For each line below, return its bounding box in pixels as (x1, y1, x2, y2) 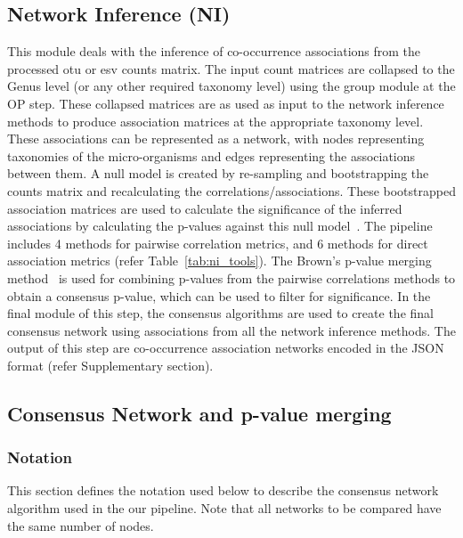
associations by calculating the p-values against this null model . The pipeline (7, 216, 433, 235)
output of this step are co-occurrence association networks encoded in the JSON (7, 338, 444, 357)
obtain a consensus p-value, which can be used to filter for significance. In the (7, 286, 431, 305)
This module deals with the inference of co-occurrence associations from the (7, 42, 421, 61)
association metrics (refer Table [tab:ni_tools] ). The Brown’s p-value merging (7, 251, 432, 270)
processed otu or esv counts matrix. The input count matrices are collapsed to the (7, 59, 455, 77)
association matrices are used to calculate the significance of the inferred (7, 199, 402, 217)
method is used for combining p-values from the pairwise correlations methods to (7, 268, 456, 287)
